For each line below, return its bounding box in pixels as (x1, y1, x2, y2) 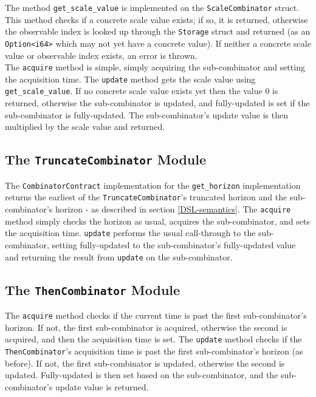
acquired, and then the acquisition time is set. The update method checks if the (5, 333, 302, 345)
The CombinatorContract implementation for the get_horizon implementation (5, 178, 301, 191)
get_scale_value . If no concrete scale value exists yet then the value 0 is (5, 84, 278, 97)
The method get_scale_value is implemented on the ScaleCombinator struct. (5, 1, 300, 13)
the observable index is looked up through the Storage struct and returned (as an (5, 25, 311, 38)
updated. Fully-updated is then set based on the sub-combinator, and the (5, 368, 278, 381)
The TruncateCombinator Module (5, 150, 207, 169)
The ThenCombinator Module (5, 280, 180, 299)
